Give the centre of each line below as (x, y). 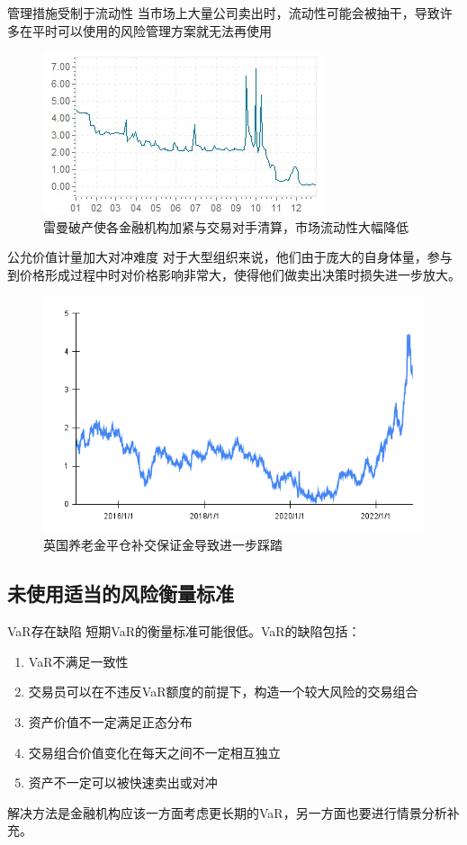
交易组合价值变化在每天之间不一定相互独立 (154, 752)
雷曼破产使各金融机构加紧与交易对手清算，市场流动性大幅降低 (226, 226)
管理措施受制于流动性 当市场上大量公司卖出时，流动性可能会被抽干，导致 (224, 13)
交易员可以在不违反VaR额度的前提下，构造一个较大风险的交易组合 (223, 692)
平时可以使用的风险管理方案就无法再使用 (152, 30)
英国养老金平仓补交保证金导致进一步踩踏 (163, 545)
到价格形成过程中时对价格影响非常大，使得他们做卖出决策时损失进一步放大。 (234, 274)
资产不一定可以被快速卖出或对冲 (123, 782)
